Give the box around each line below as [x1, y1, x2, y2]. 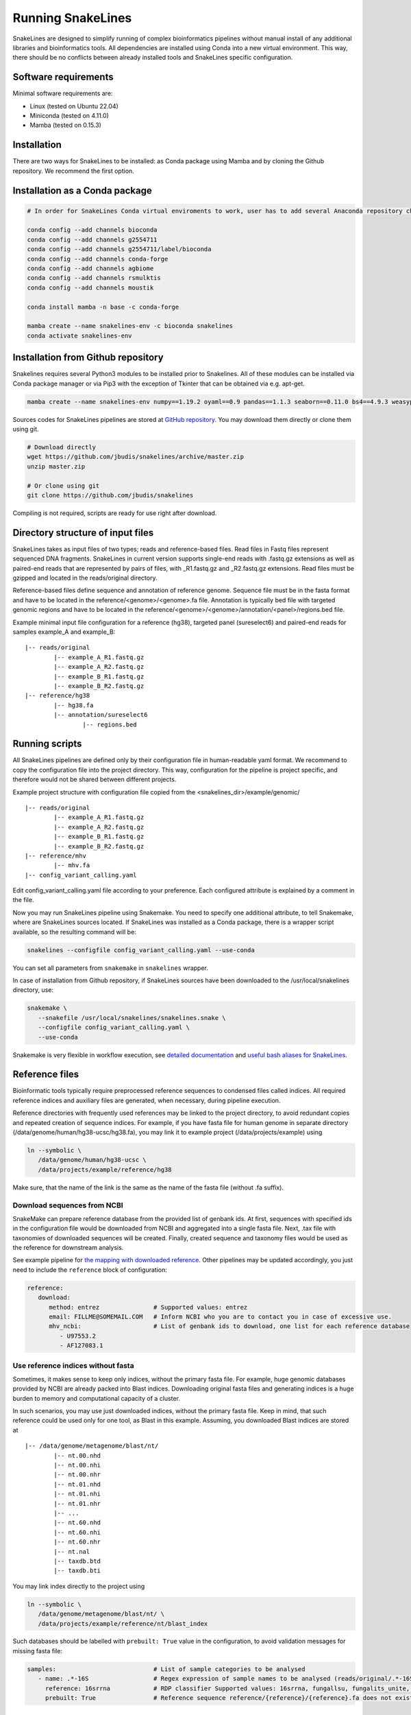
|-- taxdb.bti [53, 1567, 101, 1574]
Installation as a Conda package [12, 185, 152, 196]
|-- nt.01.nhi [53, 1490, 101, 1498]
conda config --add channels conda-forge [27, 255, 169, 263]
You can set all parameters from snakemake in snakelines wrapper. [12, 964, 209, 972]
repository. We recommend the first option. [12, 167, 135, 175]
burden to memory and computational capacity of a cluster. [12, 1394, 181, 1402]
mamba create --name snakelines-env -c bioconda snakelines [27, 322, 234, 330]
